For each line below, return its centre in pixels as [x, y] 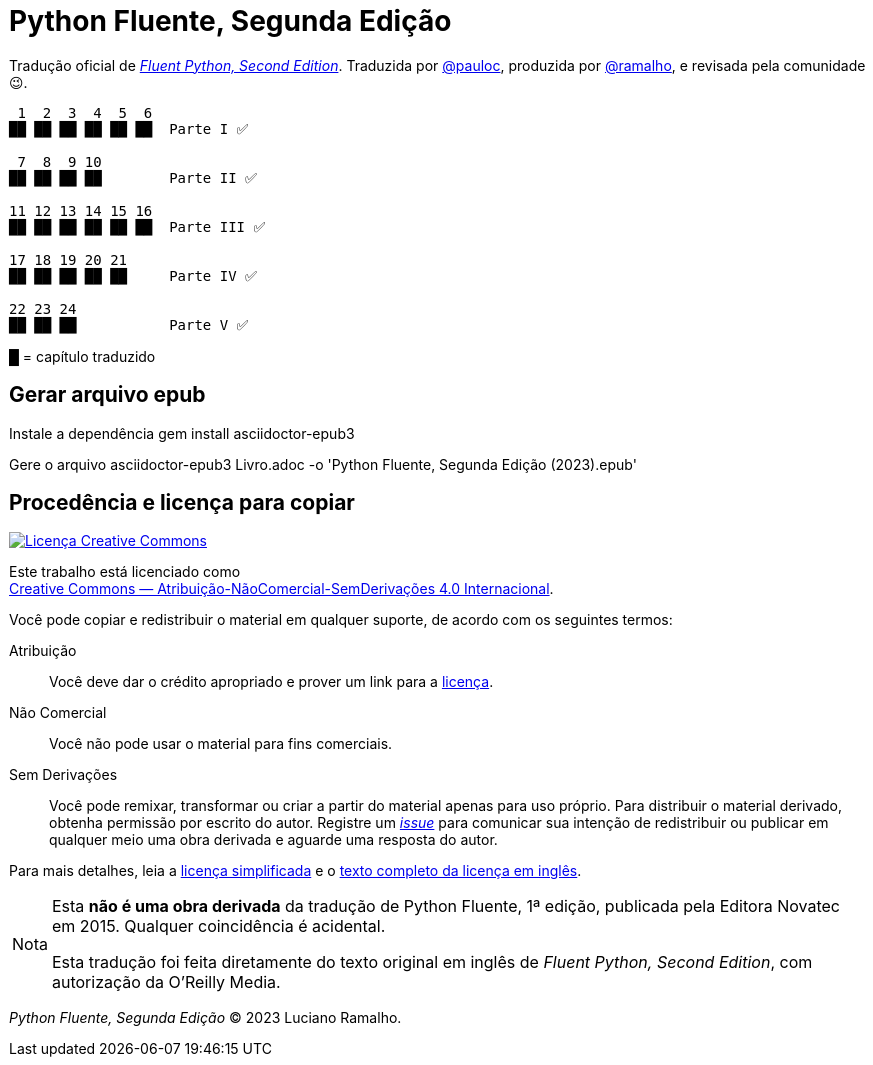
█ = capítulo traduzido [82, 356]
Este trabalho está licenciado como [125, 572]
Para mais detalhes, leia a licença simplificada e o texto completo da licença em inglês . [295, 871]
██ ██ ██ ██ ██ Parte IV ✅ [133, 275]
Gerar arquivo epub [107, 395]
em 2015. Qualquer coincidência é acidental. [218, 926]
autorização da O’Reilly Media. [166, 982]
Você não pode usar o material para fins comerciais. [221, 744]
